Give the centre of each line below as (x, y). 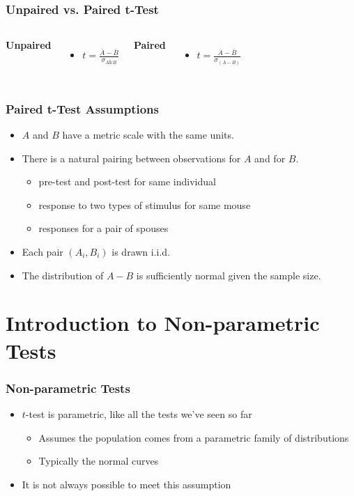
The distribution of (63, 275)
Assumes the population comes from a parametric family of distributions (194, 437)
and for (270, 158)
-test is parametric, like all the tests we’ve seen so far (139, 413)
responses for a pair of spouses (103, 228)
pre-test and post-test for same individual (127, 181)
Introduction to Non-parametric (163, 323)
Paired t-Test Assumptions (82, 108)
